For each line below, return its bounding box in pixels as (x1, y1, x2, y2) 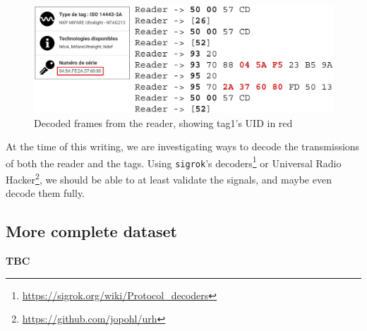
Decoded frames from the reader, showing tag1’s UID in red (34, 115, 293, 130)
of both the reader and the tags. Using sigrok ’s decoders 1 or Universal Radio (6, 153, 342, 170)
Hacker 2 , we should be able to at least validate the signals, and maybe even (6, 170, 332, 186)
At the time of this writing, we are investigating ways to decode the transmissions (6, 139, 360, 154)
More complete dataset (6, 220, 177, 242)
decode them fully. (6, 186, 85, 200)
